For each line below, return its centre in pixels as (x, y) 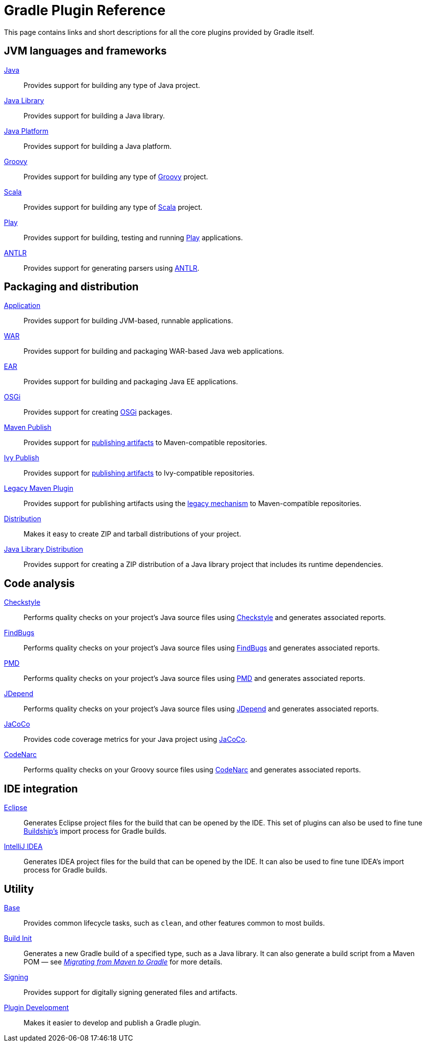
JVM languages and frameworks (85, 51)
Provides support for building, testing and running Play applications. (133, 237)
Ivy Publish (22, 458)
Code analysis (40, 583)
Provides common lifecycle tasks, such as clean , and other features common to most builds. (174, 923)
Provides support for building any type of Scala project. (113, 207)
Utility (19, 889)
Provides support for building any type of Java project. (112, 85)
